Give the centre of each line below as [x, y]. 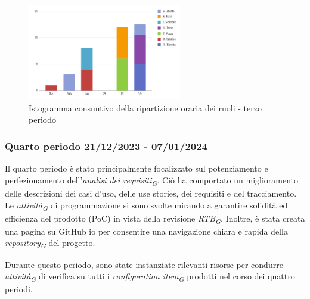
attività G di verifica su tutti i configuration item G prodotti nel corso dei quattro [150, 277]
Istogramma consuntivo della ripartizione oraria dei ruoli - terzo [145, 108]
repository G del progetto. [50, 244]
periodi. [19, 289]
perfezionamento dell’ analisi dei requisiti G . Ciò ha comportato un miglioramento [152, 180]
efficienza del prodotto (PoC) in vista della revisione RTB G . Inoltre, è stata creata [155, 219]
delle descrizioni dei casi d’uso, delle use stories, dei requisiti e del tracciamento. [151, 193]
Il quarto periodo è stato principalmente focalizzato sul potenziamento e [137, 168]
